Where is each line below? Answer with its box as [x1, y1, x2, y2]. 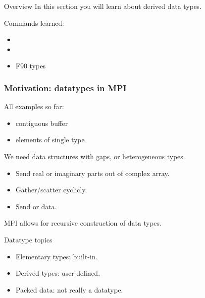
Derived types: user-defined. [15, 268, 100, 278]
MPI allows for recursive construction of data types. [4, 218, 161, 228]
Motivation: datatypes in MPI [4, 81, 127, 94]
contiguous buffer [15, 118, 68, 128]
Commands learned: [4, 17, 64, 28]
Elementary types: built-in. [15, 251, 98, 261]
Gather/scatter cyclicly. [15, 184, 87, 195]
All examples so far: [4, 101, 64, 112]
